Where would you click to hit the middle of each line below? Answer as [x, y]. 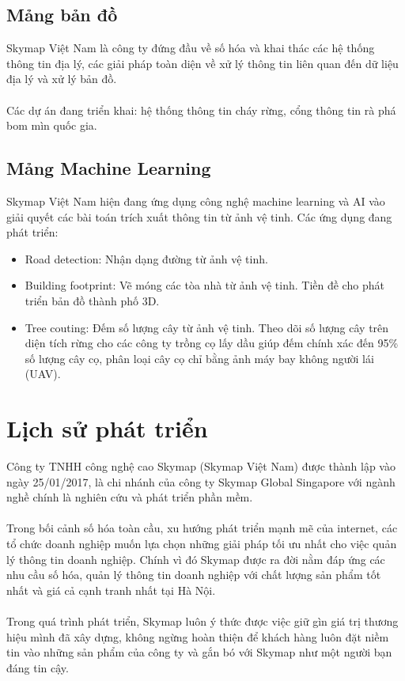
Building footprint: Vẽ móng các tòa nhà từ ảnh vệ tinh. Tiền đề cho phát [204, 285]
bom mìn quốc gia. [52, 125]
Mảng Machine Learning [109, 168]
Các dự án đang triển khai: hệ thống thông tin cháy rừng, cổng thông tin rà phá [201, 110]
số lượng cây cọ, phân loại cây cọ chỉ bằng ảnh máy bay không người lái [199, 358]
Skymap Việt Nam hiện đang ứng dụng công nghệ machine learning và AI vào [196, 201]
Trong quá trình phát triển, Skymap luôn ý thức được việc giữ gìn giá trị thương [202, 620]
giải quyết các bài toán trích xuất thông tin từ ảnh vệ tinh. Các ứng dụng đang [199, 216]
